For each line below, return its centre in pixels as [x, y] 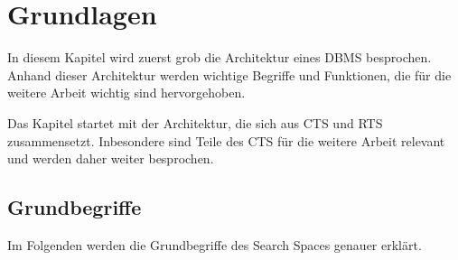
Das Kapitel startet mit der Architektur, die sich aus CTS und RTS [195, 122]
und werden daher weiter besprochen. [111, 158]
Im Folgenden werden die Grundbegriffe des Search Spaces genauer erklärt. [215, 244]
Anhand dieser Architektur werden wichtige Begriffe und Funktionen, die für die [229, 74]
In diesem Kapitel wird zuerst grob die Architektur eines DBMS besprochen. [220, 57]
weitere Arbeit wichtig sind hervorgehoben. [126, 93]
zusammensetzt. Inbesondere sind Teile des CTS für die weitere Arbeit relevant [226, 140]
